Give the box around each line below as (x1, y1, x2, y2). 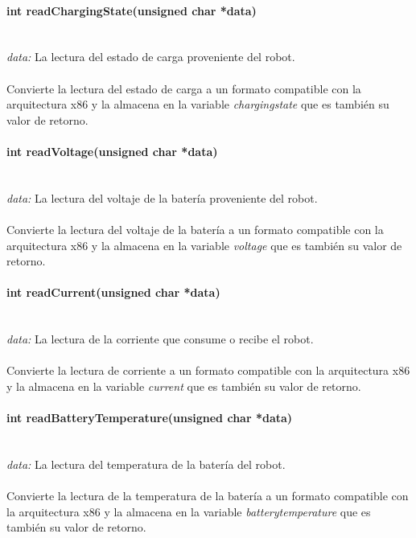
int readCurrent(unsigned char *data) (6, 284, 220, 301)
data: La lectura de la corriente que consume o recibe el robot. (6, 331, 314, 347)
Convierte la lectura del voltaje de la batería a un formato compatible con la (6, 220, 384, 237)
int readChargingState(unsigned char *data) (6, 2, 257, 18)
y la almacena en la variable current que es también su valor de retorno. (6, 377, 361, 394)
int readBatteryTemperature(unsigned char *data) (6, 409, 293, 426)
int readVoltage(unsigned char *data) (6, 142, 218, 159)
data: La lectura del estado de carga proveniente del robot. (6, 48, 295, 65)
